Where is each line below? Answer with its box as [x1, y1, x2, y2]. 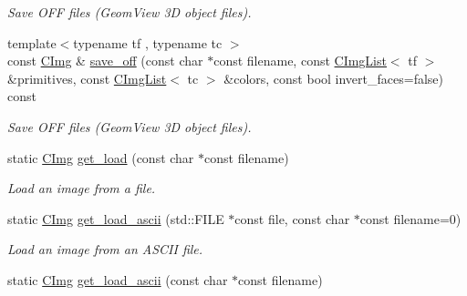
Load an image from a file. [7, 179, 156, 198]
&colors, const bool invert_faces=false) [223, 68, 443, 87]
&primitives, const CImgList [7, 68, 167, 87]
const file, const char [234, 209, 350, 228]
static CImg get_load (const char [7, 148, 194, 167]
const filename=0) [359, 209, 462, 228]
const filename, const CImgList [213, 51, 387, 70]
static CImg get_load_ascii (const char [7, 270, 228, 289]
